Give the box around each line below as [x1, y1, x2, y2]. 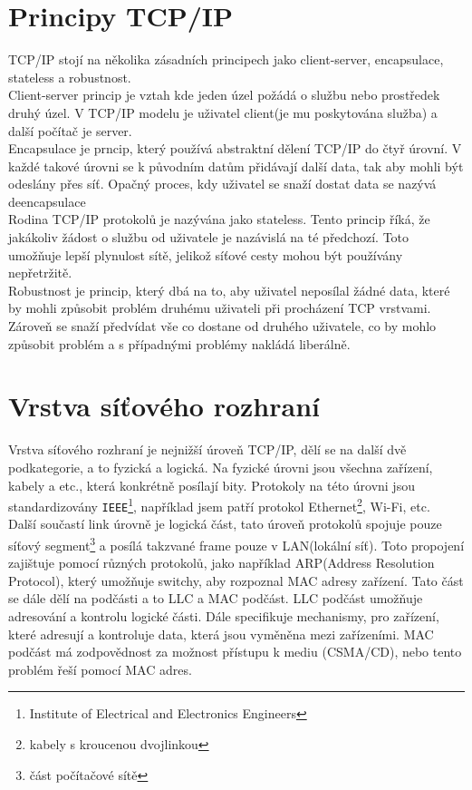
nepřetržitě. [8, 263, 72, 282]
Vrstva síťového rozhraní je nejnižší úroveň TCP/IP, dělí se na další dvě [8, 440, 407, 459]
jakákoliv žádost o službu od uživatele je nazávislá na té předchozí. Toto [8, 228, 409, 247]
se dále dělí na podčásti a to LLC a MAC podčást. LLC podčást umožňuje [8, 589, 423, 608]
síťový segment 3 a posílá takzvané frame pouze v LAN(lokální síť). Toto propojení [8, 533, 465, 554]
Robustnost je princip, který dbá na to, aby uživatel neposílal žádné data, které [8, 280, 450, 299]
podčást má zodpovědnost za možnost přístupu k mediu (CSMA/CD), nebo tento [8, 642, 462, 661]
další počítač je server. [8, 121, 132, 140]
